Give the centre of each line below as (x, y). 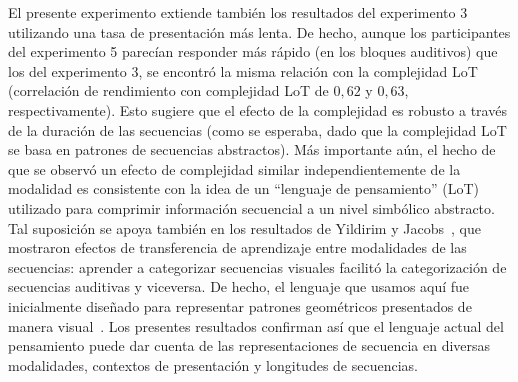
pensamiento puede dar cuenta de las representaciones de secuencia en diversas (249, 345)
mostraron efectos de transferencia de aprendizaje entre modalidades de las (237, 247)
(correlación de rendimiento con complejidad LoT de (168, 90)
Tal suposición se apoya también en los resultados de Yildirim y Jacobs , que (244, 227)
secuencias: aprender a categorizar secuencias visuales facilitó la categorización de (257, 266)
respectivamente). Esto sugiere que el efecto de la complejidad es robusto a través (257, 109)
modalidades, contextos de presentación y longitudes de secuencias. (213, 364)
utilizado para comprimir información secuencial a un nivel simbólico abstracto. (251, 207)
